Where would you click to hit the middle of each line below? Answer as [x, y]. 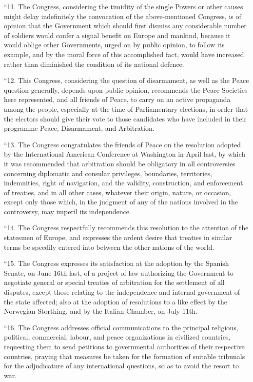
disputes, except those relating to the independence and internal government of [122, 292]
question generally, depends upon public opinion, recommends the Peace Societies [126, 90]
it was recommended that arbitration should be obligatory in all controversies [120, 163]
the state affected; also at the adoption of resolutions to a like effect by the [116, 301]
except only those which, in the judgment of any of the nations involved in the [121, 202]
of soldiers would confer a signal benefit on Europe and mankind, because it [117, 35]
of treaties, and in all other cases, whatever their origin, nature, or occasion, [117, 192]
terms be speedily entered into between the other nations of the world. [109, 247]
